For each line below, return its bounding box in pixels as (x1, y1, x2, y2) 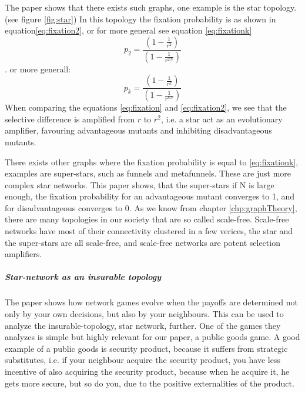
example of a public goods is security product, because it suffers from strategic (5, 342, 288, 354)
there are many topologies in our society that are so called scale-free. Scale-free (5, 213, 289, 225)
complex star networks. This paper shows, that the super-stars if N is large (5, 178, 274, 191)
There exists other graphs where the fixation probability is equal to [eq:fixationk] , (5, 155, 299, 168)
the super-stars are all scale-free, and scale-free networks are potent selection (5, 236, 280, 248)
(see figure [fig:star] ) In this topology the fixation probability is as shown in (5, 12, 276, 25)
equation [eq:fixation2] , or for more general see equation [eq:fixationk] (5, 24, 252, 36)
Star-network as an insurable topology (5, 271, 162, 283)
